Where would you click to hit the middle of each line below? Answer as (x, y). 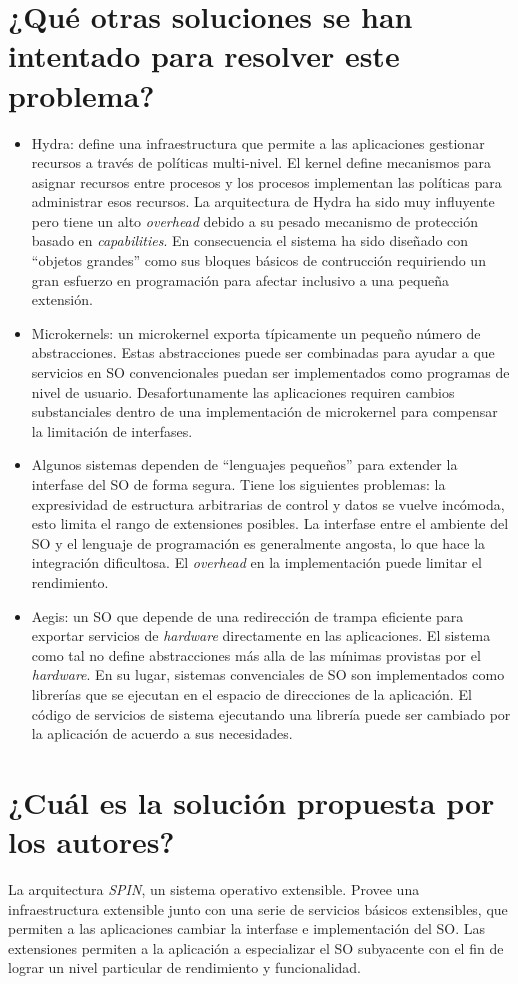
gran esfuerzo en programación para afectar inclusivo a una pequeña (240, 279)
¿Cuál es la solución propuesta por (251, 801)
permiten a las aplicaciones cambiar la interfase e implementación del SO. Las (246, 928)
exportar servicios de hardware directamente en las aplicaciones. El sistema (261, 635)
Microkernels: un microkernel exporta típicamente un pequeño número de (256, 332)
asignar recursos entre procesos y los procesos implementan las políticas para (266, 181)
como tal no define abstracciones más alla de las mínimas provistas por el (256, 654)
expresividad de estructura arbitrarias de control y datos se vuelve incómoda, (268, 503)
